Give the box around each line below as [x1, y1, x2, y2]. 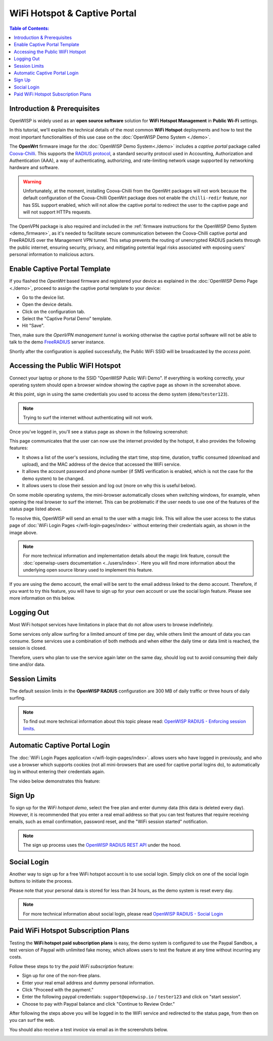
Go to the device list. [22, 294, 65, 300]
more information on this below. [9, 595, 75, 601]
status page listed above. [9, 506, 62, 512]
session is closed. [9, 645, 47, 651]
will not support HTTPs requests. [23, 209, 92, 215]
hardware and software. [9, 164, 59, 170]
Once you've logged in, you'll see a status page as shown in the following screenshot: [9, 428, 189, 435]
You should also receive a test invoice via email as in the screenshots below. [9, 1026, 168, 1032]
